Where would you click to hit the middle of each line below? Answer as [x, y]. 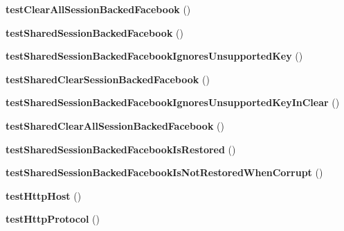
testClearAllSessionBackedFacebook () [98, 9]
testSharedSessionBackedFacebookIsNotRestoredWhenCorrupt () [164, 172]
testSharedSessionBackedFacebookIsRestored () [121, 149]
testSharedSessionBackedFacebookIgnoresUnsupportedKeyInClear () [173, 102]
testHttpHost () [44, 195]
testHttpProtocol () [53, 219]
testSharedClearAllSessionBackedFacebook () [115, 125]
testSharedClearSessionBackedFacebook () [108, 79]
